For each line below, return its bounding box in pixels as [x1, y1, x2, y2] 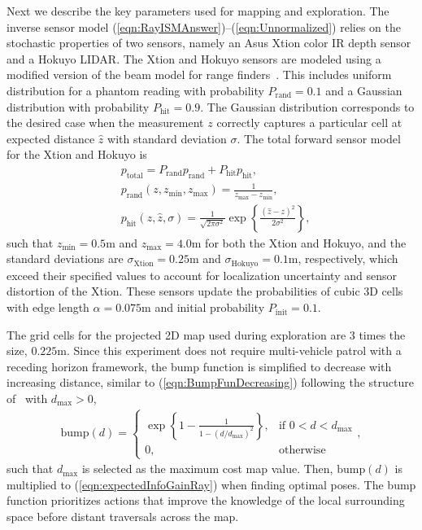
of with [7, 390, 48, 407]
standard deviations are [7, 250, 124, 267]
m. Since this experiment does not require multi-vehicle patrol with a [57, 342, 402, 359]
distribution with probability [7, 98, 150, 115]
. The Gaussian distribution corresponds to [200, 98, 415, 115]
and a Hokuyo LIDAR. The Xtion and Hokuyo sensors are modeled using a [7, 50, 381, 67]
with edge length [7, 299, 89, 316]
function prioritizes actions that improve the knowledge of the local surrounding [7, 492, 405, 509]
